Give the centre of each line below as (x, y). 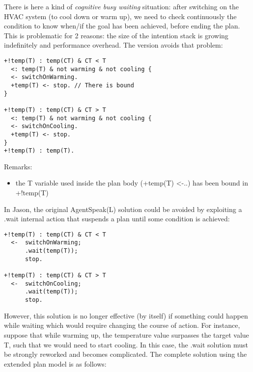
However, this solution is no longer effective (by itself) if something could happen (126, 315)
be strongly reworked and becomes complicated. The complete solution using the (126, 354)
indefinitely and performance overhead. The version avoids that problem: (113, 45)
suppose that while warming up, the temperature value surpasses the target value (126, 334)
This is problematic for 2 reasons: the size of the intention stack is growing (116, 35)
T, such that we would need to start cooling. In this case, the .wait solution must (126, 344)
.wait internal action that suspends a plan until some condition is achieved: (117, 219)
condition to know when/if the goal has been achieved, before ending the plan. (122, 26)
